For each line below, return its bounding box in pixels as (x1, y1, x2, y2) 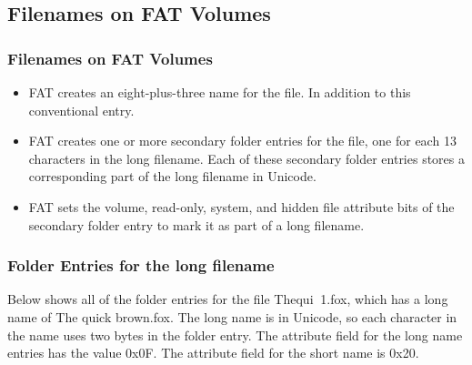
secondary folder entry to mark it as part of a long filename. (28, 215, 365, 234)
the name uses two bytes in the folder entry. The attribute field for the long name (7, 325, 463, 344)
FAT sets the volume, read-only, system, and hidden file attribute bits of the (28, 197, 455, 216)
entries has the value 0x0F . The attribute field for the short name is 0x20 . (7, 343, 419, 362)
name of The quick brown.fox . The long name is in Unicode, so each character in (7, 307, 457, 326)
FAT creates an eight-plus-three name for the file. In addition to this (28, 83, 411, 101)
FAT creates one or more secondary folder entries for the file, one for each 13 (28, 131, 457, 150)
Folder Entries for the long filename (7, 254, 275, 277)
